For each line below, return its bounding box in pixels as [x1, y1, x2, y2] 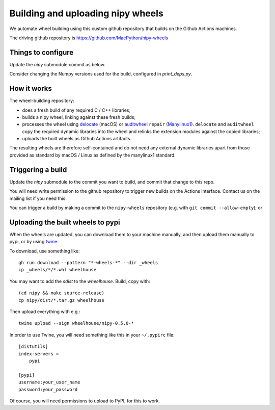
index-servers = [18, 351, 59, 356]
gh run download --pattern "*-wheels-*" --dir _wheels [18, 260, 158, 266]
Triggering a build [9, 165, 67, 174]
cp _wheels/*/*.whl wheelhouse [18, 267, 97, 273]
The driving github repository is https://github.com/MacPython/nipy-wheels [9, 35, 168, 41]
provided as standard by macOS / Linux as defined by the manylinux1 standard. [9, 152, 176, 158]
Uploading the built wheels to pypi [9, 218, 120, 226]
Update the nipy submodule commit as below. [9, 61, 105, 67]
